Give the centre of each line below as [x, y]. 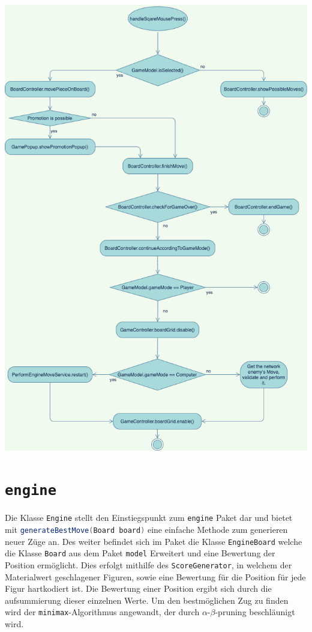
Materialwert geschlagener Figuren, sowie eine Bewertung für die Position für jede [155, 576]
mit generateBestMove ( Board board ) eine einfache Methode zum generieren [146, 530]
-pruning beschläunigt [255, 612]
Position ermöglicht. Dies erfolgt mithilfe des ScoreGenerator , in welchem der [148, 564]
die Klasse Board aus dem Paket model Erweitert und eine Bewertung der [140, 553]
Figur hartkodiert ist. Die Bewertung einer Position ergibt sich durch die [138, 588]
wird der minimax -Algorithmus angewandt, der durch [102, 612]
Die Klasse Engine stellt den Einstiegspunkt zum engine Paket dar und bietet [149, 518]
